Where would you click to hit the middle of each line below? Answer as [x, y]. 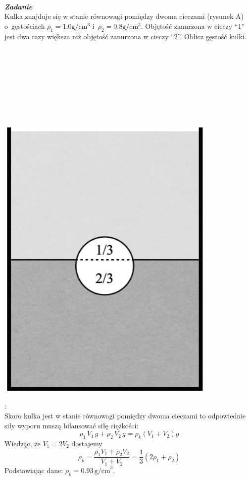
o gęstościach [25, 26]
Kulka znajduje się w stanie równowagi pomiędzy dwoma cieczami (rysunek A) [124, 16]
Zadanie [19, 6]
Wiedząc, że [23, 443]
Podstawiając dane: [34, 470]
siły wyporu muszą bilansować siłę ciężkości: [72, 425]
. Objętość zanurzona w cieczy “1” [193, 26]
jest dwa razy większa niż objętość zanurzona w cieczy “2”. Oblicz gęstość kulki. [125, 36]
